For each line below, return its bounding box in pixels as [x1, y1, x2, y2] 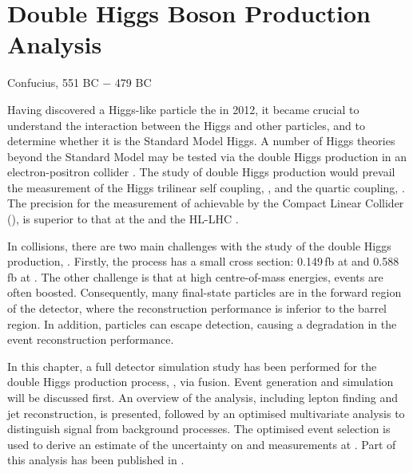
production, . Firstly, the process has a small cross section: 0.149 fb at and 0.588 [7, 253, 399, 270]
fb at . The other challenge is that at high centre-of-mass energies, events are [7, 268, 383, 285]
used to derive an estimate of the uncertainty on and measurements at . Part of [7, 436, 396, 452]
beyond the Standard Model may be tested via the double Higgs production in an [7, 148, 407, 164]
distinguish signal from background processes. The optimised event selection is [7, 420, 391, 437]
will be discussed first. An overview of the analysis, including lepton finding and [7, 389, 399, 405]
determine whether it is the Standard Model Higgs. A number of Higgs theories [7, 132, 395, 149]
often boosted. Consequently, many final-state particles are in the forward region [7, 284, 402, 301]
